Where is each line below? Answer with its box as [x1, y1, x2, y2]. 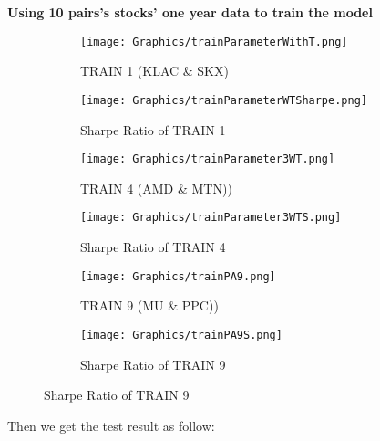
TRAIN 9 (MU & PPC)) [80, 296, 219, 315]
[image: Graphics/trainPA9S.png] [80, 328, 282, 341]
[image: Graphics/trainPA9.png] [80, 269, 276, 283]
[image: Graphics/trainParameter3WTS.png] [80, 211, 342, 225]
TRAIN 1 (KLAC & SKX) [80, 61, 229, 80]
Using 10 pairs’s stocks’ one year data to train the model [7, 3, 373, 21]
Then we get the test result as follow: [7, 415, 215, 435]
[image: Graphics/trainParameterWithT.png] [80, 35, 348, 48]
